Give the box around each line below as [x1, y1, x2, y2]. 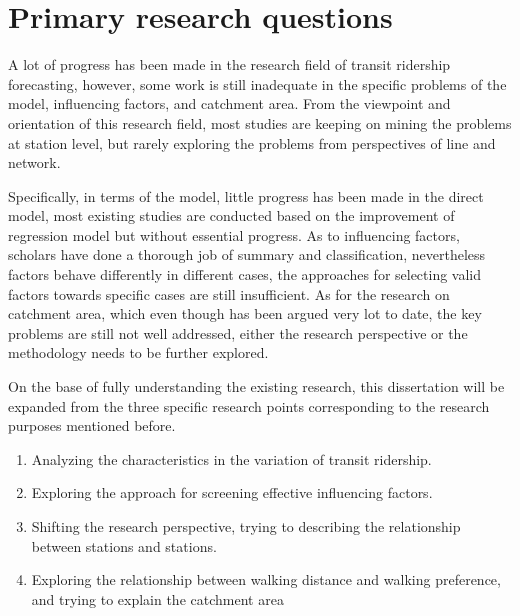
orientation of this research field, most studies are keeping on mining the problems [8, 112, 512, 133]
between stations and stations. [31, 535, 217, 556]
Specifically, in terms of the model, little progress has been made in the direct [8, 185, 484, 206]
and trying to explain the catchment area [31, 588, 284, 609]
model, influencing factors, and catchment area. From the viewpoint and [8, 93, 451, 114]
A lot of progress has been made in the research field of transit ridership [8, 54, 451, 75]
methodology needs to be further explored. [8, 342, 269, 363]
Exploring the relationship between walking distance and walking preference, [31, 569, 501, 590]
